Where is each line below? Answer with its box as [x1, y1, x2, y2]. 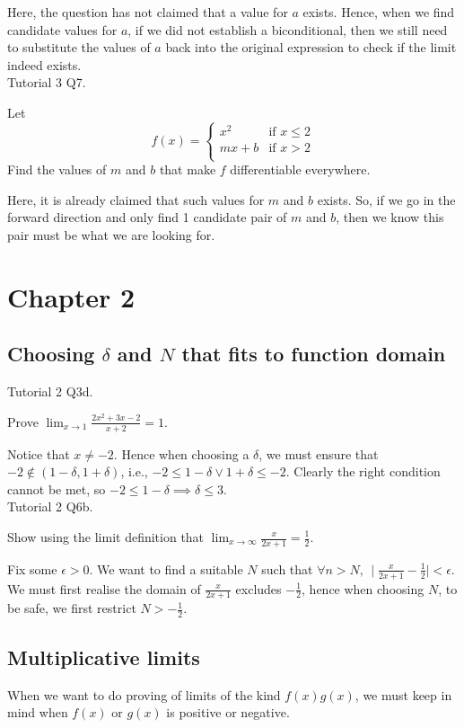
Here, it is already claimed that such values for [7, 190, 265, 209]
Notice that [7, 444, 70, 463]
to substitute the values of [7, 38, 151, 57]
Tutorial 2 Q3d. [7, 382, 93, 401]
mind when [7, 703, 68, 722]
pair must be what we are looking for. [7, 226, 215, 244]
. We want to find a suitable [89, 559, 243, 578]
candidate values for [7, 20, 118, 39]
